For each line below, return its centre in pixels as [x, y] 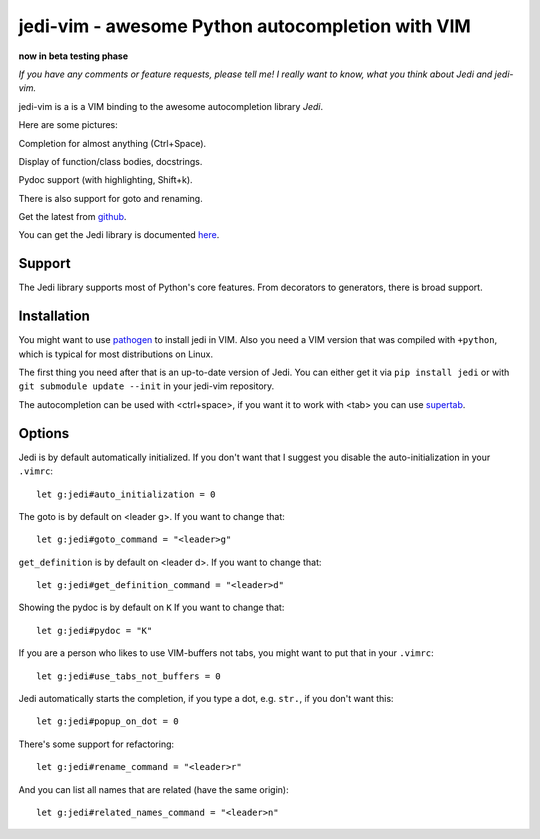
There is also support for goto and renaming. [111, 198]
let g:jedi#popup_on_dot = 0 [107, 721]
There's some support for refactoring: [96, 744]
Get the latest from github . [72, 217]
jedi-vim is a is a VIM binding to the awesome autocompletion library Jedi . [171, 106]
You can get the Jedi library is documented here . [119, 235]
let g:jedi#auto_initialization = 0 [126, 494]
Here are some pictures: [68, 125]
